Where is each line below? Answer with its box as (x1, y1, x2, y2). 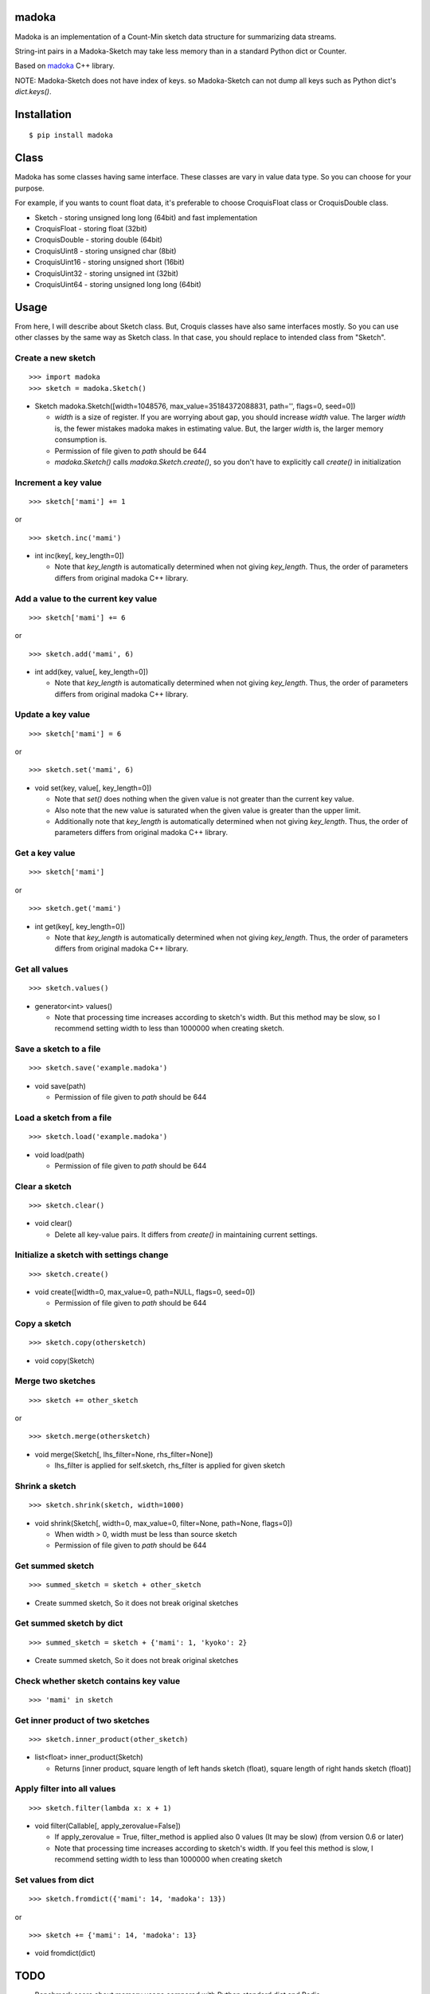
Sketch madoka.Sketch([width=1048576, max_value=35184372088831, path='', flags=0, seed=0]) (34, 401, 356, 411)
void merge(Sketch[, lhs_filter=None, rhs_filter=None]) (34, 1449, 213, 1459)
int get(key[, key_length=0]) (34, 921, 126, 931)
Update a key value (14, 709, 91, 720)
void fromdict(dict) (34, 1949, 96, 1958)
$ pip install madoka (29, 131, 113, 140)
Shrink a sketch (14, 1480, 76, 1492)
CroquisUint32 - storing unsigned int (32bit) (34, 268, 179, 278)
